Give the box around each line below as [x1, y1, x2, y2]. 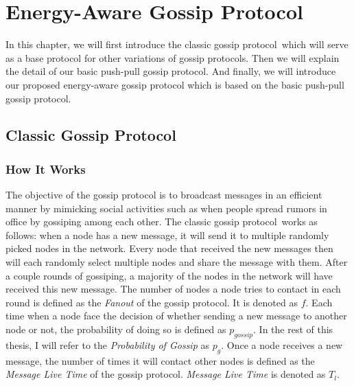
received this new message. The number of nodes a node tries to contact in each [5, 282, 341, 296]
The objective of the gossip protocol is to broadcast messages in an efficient [5, 188, 322, 202]
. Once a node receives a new [221, 337, 343, 352]
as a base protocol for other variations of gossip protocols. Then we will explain [5, 50, 340, 65]
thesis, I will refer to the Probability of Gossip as [5, 337, 210, 352]
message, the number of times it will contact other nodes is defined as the [5, 353, 315, 367]
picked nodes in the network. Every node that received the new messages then [5, 241, 333, 256]
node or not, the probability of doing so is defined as [5, 322, 226, 337]
